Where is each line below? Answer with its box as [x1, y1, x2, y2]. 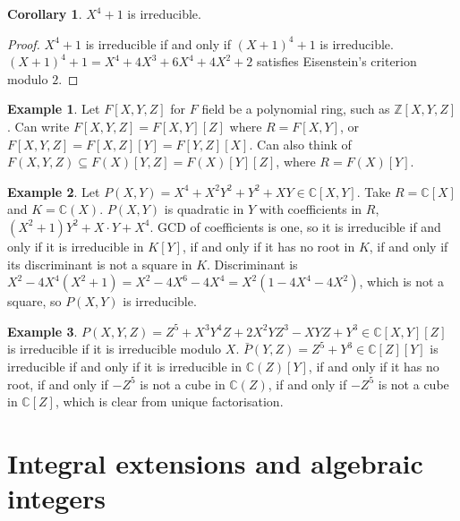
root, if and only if [7, 374, 108, 393]
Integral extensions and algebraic [7, 444, 423, 481]
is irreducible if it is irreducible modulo [7, 339, 222, 358]
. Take [356, 182, 391, 201]
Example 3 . [7, 321, 78, 340]
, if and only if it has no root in [182, 236, 355, 255]
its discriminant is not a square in [7, 254, 192, 273]
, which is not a [359, 272, 445, 291]
